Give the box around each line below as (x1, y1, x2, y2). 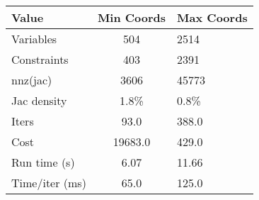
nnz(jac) (11, 72, 52, 88)
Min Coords (97, 9, 166, 26)
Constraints (11, 51, 69, 67)
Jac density (11, 92, 67, 109)
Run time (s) (11, 154, 75, 170)
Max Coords (177, 9, 248, 26)
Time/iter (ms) (11, 174, 86, 191)
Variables (11, 30, 57, 47)
